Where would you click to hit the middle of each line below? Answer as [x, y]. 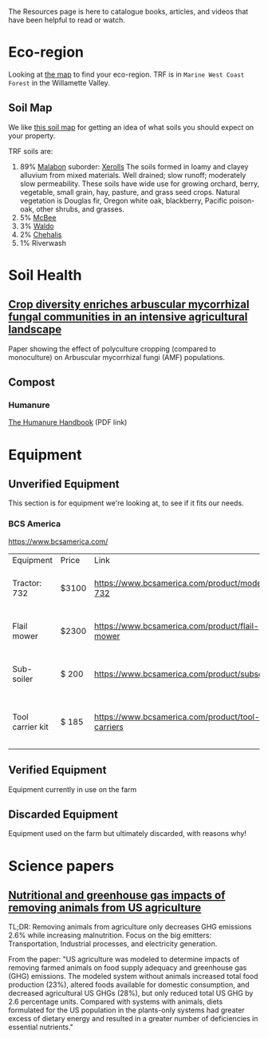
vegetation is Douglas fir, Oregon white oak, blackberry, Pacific [123, 200]
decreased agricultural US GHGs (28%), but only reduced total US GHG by [131, 993]
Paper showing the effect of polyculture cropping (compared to [112, 349]
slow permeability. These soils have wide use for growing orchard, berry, [140, 184]
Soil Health [45, 275]
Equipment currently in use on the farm [73, 789]
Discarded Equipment [63, 814]
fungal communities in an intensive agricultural [128, 317]
